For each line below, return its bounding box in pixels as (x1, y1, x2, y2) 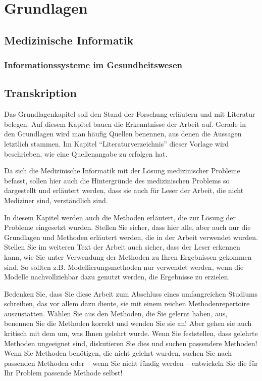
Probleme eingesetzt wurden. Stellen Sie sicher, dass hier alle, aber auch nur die (4, 222, 251, 232)
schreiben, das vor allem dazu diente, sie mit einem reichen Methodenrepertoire (4, 298, 250, 309)
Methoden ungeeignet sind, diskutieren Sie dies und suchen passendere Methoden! (4, 338, 257, 348)
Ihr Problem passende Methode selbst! (4, 367, 123, 378)
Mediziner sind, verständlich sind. (4, 195, 108, 205)
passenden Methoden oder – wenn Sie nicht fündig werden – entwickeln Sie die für (4, 357, 258, 368)
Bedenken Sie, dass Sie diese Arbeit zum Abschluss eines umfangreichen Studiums (4, 288, 258, 299)
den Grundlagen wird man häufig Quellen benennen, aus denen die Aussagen (4, 128, 242, 139)
